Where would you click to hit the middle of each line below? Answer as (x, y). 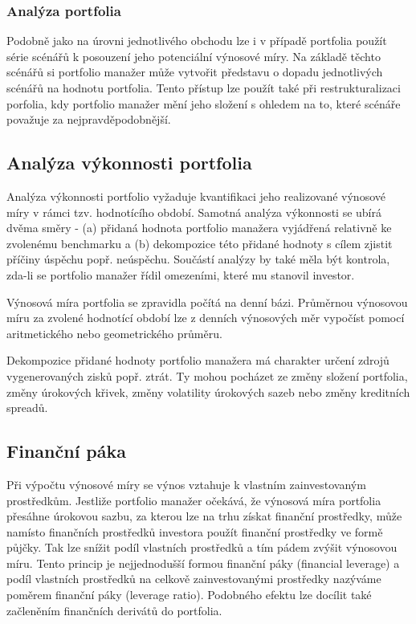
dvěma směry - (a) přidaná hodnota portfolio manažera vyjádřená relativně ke (199, 228)
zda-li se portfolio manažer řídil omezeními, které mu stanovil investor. (181, 274)
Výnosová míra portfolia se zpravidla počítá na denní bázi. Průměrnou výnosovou (207, 302)
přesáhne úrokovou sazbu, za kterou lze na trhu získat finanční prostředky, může (204, 516)
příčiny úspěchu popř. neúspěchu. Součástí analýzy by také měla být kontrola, (198, 259)
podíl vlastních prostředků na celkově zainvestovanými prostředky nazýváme (194, 579)
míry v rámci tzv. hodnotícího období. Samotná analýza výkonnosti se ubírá (194, 212)
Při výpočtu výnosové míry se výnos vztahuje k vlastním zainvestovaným (186, 484)
